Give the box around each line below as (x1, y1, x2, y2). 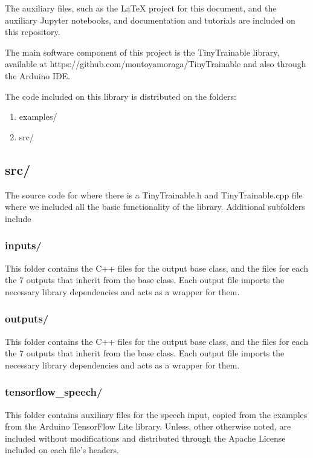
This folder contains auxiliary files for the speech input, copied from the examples (5, 408, 308, 420)
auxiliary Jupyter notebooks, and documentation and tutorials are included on (5, 13, 295, 26)
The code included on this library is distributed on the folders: (5, 90, 236, 102)
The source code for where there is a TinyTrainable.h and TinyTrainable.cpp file (5, 188, 303, 201)
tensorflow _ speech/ (5, 384, 103, 399)
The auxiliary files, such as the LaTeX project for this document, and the (5, 2, 277, 14)
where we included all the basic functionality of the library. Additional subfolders (5, 200, 305, 213)
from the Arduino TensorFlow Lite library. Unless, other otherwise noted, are (5, 420, 291, 433)
